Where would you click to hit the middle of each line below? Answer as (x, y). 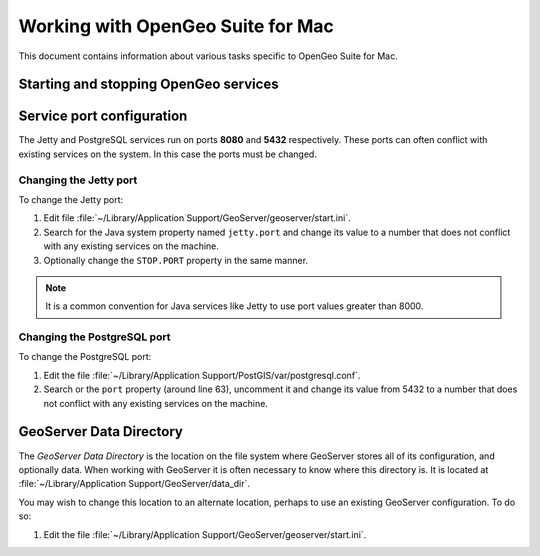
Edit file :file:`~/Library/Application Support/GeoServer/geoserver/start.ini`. (197, 218)
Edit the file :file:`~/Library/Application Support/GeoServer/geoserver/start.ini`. (205, 534)
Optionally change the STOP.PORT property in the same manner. (176, 260)
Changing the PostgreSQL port (94, 337)
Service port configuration (103, 116)
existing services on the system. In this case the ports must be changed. (167, 154)
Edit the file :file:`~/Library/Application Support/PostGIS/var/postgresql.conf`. (202, 375)
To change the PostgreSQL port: (85, 357)
